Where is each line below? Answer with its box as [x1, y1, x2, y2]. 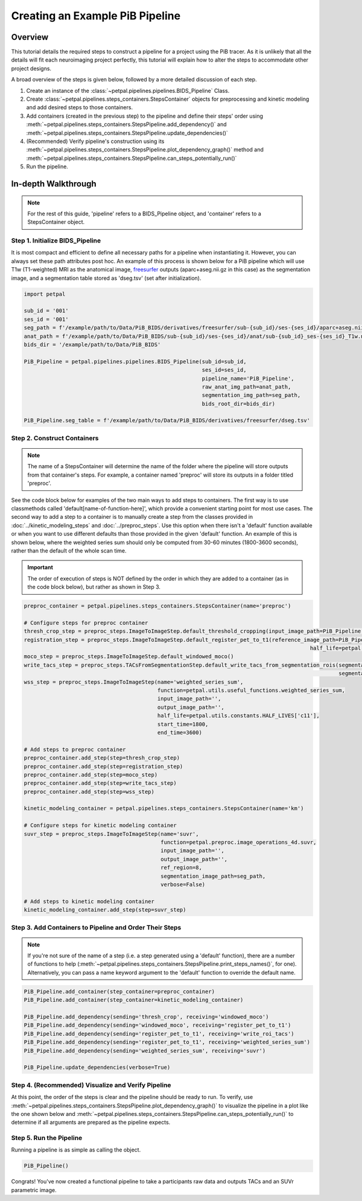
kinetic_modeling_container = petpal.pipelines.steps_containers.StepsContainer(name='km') [24, 805, 304, 812]
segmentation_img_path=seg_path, [202, 392, 301, 399]
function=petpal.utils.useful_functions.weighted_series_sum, [157, 687, 345, 694]
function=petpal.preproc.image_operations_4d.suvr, [160, 839, 317, 846]
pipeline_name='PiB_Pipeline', [202, 375, 295, 382]
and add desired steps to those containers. [26, 104, 133, 111]
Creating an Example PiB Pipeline [11, 9, 181, 22]
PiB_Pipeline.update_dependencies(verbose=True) [24, 1064, 171, 1071]
